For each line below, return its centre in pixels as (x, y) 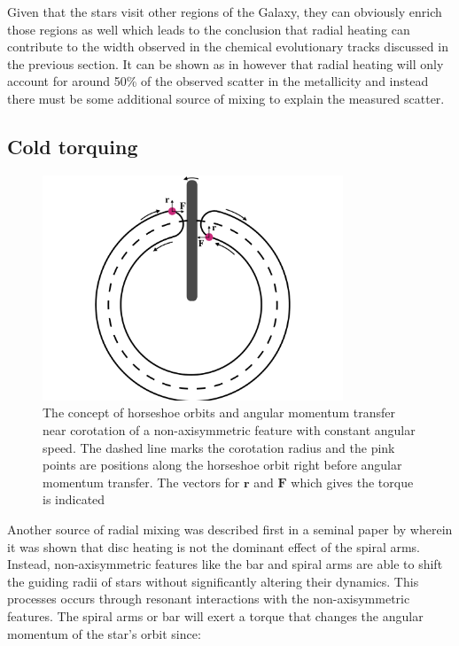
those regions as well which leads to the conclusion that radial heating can (209, 29)
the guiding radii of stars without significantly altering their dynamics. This (213, 581)
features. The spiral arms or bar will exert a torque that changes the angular (215, 615)
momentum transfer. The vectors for (141, 482)
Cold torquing (73, 146)
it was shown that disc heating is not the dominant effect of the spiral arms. (214, 546)
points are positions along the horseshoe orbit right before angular (222, 465)
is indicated (74, 499)
